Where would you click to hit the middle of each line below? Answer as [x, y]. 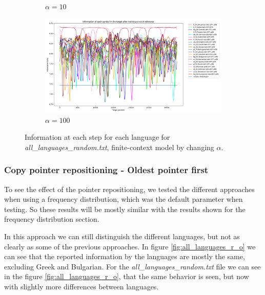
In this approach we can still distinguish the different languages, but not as [122, 236]
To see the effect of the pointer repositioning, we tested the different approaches [129, 189]
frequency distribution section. [52, 219]
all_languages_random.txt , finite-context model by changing [119, 147]
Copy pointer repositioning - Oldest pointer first [106, 170]
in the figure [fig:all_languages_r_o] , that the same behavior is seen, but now [127, 276]
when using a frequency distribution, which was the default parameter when [124, 199]
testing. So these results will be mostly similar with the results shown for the [125, 209]
